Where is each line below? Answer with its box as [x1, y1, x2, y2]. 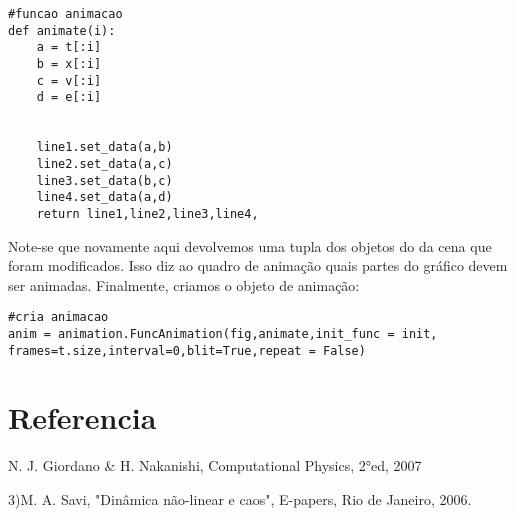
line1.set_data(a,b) [36, 140, 173, 155]
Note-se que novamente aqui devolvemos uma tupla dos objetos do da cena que [8, 235, 492, 256]
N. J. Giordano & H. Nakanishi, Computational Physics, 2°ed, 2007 [8, 455, 422, 476]
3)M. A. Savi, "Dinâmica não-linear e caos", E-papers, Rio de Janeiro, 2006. [8, 489, 472, 509]
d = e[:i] [36, 90, 102, 105]
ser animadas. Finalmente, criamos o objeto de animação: [8, 274, 360, 295]
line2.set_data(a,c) [36, 156, 173, 171]
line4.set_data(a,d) [36, 190, 173, 205]
